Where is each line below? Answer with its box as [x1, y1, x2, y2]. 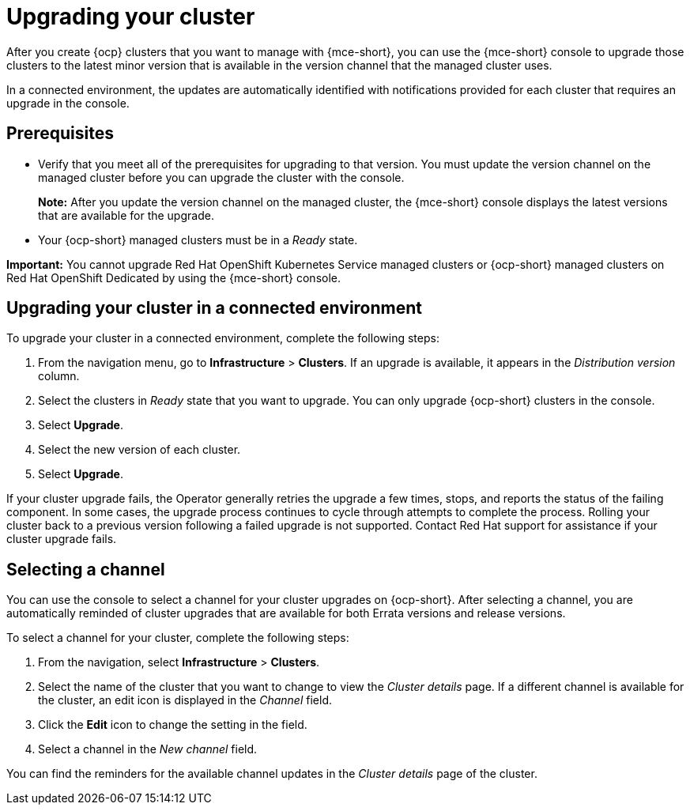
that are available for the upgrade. [38, 208, 214, 222]
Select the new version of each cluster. [38, 443, 241, 457]
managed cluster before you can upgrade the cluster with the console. [38, 170, 405, 184]
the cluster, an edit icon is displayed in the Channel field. [38, 693, 332, 707]
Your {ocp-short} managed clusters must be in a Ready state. [38, 232, 358, 247]
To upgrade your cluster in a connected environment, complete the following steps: [6, 331, 439, 345]
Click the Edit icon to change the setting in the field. [38, 718, 307, 732]
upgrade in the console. [6, 96, 130, 110]
